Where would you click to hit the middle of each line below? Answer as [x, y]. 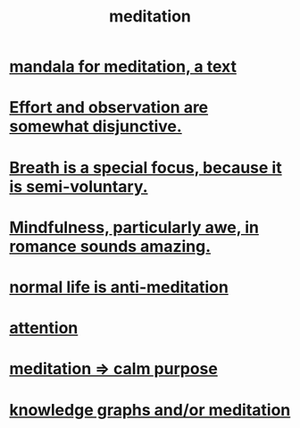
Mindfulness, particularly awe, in [134, 227]
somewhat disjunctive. [96, 126]
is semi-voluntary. [79, 186]
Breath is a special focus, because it [146, 168]
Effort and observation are [109, 108]
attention [44, 328]
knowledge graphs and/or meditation [150, 410]
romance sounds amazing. [110, 246]
